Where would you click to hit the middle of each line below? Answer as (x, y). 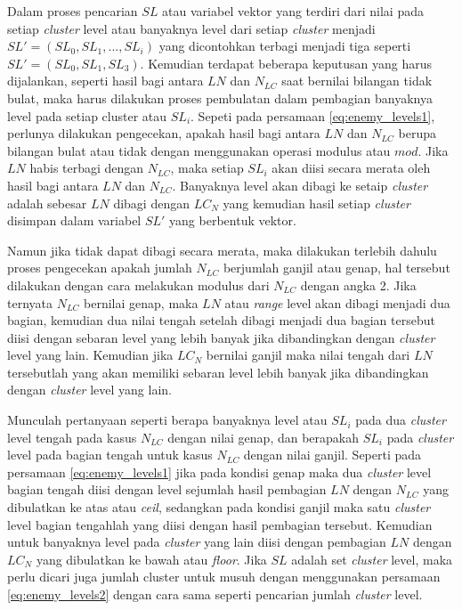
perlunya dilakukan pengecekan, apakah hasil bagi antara (164, 133)
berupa (417, 133)
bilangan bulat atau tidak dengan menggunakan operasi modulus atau (199, 150)
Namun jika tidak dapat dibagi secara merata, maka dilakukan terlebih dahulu (222, 250)
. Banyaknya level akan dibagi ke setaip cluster (300, 185)
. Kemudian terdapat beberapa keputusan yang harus (286, 63)
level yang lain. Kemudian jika (90, 355)
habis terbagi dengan (87, 168)
